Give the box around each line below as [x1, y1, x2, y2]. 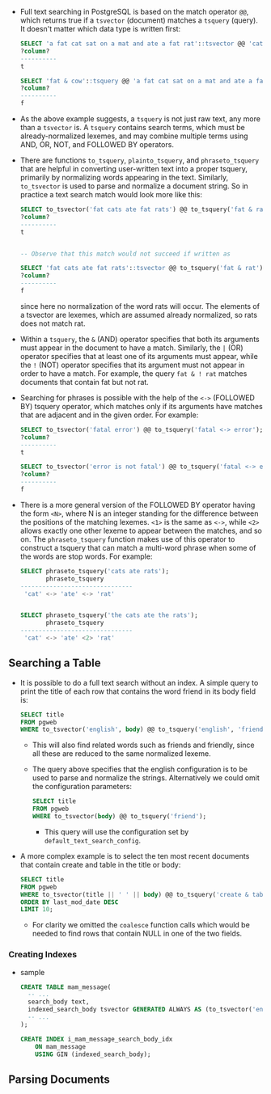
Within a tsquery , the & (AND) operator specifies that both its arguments [19, 334, 260, 344]
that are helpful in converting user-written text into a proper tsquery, [19, 164, 248, 173]
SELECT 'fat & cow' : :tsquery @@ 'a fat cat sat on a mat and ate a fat [19, 77, 267, 85]
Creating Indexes [8, 949, 78, 961]
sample [19, 967, 45, 977]
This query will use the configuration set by [44, 826, 189, 836]
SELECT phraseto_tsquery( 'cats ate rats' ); [19, 567, 170, 575]
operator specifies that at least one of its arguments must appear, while [19, 351, 259, 361]
